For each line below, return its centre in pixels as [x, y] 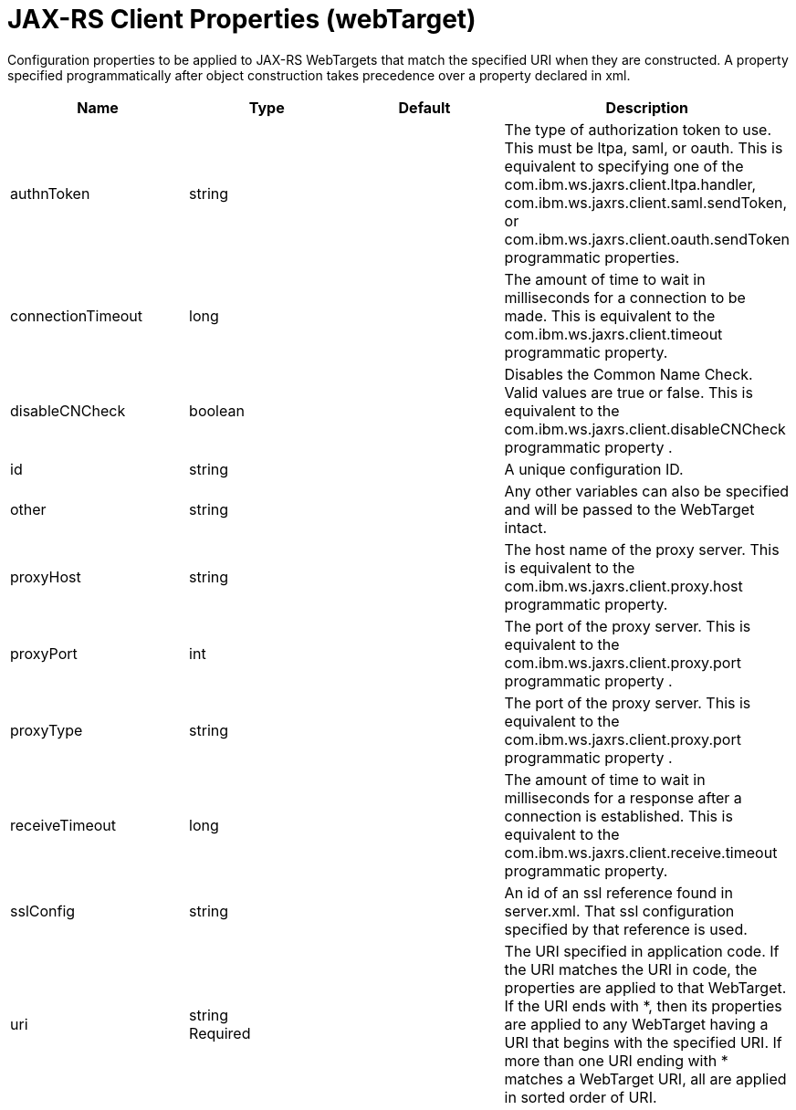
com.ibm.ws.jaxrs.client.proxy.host [623, 586]
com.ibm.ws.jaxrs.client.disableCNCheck [645, 429]
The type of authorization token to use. [638, 129]
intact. [526, 527]
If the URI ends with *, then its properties [643, 1005]
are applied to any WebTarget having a [636, 1024]
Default [424, 107]
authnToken [50, 193]
